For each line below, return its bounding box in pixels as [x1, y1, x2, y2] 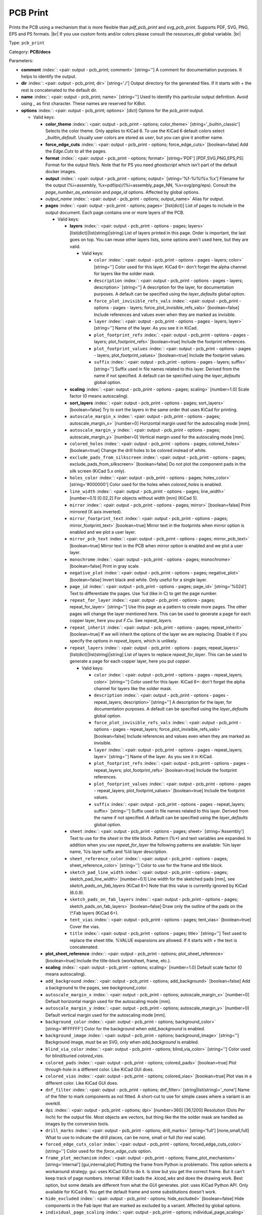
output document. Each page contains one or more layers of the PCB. [45, 209, 184, 215]
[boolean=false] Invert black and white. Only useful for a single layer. [69, 576, 207, 583]
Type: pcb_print [9, 40, 45, 46]
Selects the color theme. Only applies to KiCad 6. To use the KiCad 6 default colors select [45, 128, 225, 134]
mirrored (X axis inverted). [69, 508, 122, 515]
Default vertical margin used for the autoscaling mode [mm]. [45, 1012, 166, 1018]
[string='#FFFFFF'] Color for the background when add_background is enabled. [45, 1025, 205, 1031]
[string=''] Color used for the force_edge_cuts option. [45, 1148, 152, 1154]
